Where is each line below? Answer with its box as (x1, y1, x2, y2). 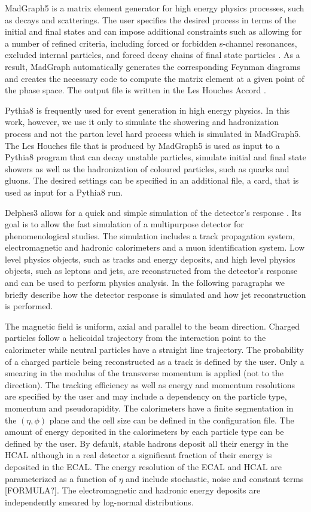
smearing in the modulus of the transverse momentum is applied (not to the (5, 367, 283, 379)
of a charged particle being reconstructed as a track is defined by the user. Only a (5, 355, 304, 367)
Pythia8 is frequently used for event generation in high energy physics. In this (5, 103, 290, 116)
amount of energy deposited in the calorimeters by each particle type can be (5, 425, 284, 438)
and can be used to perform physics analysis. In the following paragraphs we (5, 276, 285, 289)
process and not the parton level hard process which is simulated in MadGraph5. (5, 127, 301, 139)
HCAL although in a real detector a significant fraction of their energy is (5, 449, 272, 461)
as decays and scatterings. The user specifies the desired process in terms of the (5, 13, 296, 26)
